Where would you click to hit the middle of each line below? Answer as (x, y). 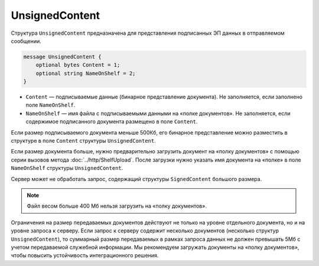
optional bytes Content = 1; (78, 65)
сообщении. (26, 41)
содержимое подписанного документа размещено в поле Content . (112, 121)
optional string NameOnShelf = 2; (86, 73)
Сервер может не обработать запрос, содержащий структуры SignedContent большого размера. (136, 179)
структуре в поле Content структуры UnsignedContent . (83, 141)
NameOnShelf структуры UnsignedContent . (67, 168)
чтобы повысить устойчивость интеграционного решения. (85, 255)
